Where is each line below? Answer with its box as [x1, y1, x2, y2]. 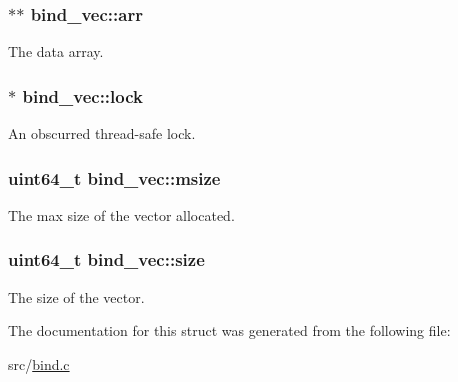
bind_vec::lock [22, 83, 143, 108]
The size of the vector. [8, 286, 145, 307]
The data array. [8, 41, 104, 62]
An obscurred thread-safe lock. [8, 123, 196, 144]
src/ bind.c [8, 353, 70, 374]
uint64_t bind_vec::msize [8, 165, 221, 190]
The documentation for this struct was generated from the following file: [8, 320, 451, 341]
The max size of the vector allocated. [8, 204, 235, 225]
